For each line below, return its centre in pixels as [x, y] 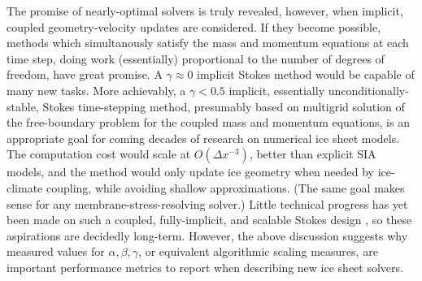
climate [25, 187]
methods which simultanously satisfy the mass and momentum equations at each [208, 43]
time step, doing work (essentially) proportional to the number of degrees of [196, 58]
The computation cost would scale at [99, 154]
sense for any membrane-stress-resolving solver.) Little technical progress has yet [207, 203]
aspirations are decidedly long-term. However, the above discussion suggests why [207, 235]
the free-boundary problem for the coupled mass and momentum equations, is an [208, 122]
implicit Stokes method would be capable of [306, 74]
